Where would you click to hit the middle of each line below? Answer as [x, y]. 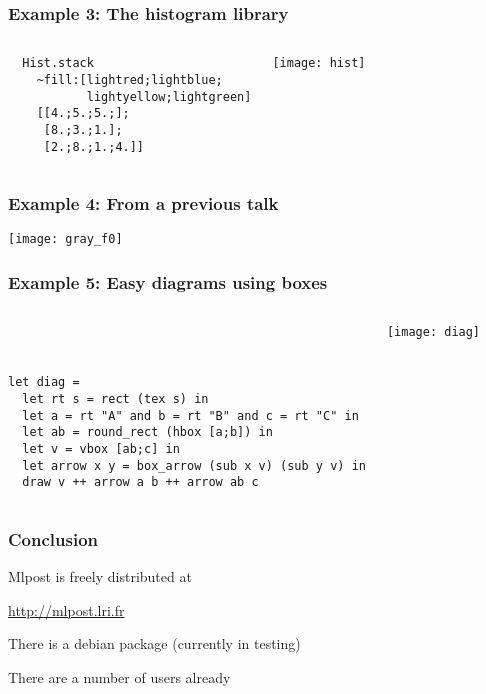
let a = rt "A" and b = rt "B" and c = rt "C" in [190, 415]
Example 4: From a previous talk [143, 203]
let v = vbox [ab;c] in [101, 448]
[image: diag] [433, 332]
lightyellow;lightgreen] [169, 96]
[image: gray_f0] [65, 239]
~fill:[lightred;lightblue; [129, 79]
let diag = [44, 382]
